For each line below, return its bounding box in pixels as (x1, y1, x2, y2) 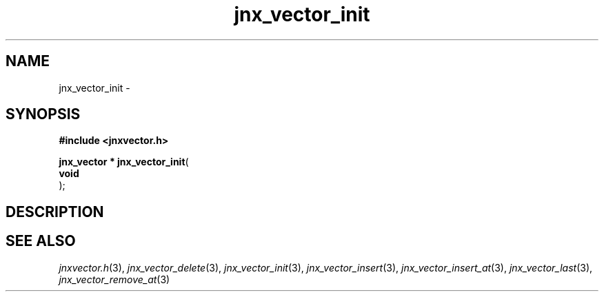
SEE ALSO (6, 232, 76, 250)
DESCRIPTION (6, 203, 104, 221)
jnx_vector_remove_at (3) (59, 273, 170, 285)
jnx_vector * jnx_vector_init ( (59, 156, 189, 168)
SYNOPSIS (6, 105, 81, 123)
